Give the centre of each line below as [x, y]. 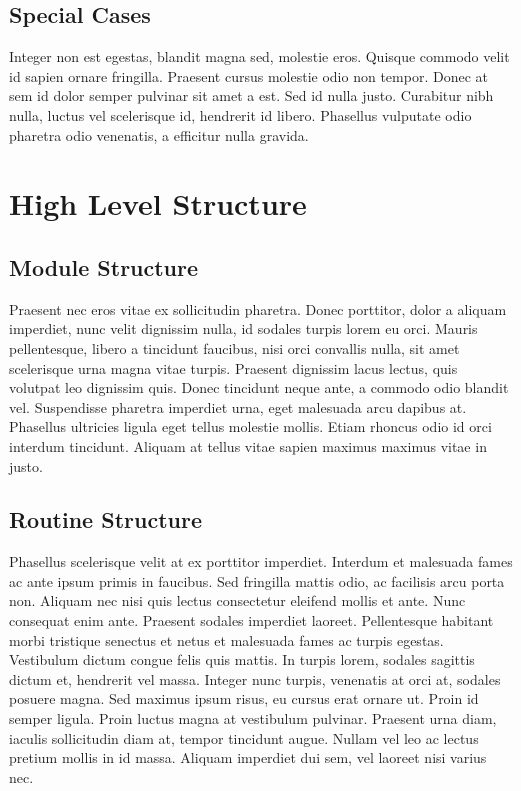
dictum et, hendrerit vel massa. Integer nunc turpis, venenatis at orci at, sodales [255, 678]
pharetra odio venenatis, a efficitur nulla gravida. [159, 134]
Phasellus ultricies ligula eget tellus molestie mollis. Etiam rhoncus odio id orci [250, 426]
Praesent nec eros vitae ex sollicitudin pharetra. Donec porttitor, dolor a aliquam [258, 308]
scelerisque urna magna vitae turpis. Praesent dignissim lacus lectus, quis [233, 367]
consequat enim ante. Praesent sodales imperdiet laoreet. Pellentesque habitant [251, 620]
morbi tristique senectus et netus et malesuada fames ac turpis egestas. [226, 639]
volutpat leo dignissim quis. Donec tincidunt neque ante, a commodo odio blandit [259, 387]
